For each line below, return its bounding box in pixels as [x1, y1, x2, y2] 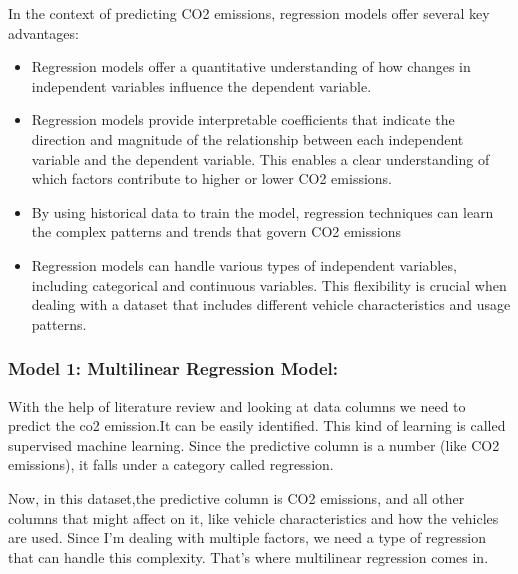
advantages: [8, 22, 79, 43]
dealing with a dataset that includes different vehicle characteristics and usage [31, 294, 511, 315]
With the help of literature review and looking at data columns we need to [8, 395, 466, 416]
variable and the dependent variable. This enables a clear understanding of [31, 148, 490, 169]
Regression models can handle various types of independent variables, [31, 254, 457, 275]
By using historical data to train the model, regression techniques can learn [31, 201, 494, 222]
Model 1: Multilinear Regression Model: [8, 356, 339, 381]
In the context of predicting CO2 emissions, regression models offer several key [8, 3, 490, 23]
